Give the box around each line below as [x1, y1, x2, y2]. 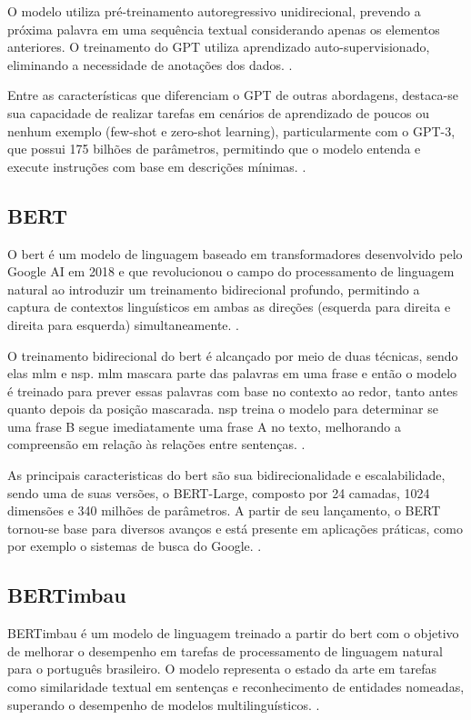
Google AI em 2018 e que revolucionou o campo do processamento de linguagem [7, 262, 455, 281]
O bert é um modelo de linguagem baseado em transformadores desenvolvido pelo [7, 244, 463, 263]
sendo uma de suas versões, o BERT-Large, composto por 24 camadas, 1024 [7, 483, 430, 502]
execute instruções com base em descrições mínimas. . [7, 156, 306, 175]
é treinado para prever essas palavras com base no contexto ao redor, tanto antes [7, 381, 458, 400]
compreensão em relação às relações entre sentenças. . [7, 435, 306, 454]
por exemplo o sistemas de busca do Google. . [7, 536, 262, 555]
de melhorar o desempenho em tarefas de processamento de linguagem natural [7, 641, 443, 660]
